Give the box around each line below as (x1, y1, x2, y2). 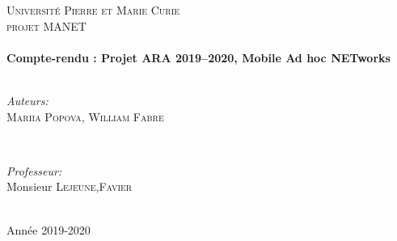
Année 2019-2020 (6, 221, 91, 238)
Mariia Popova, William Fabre (6, 108, 164, 125)
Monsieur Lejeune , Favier (6, 178, 133, 195)
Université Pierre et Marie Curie (6, 2, 180, 18)
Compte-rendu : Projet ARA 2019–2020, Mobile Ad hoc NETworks (6, 49, 391, 66)
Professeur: (6, 162, 62, 179)
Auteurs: (6, 91, 49, 108)
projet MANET (6, 17, 87, 34)
